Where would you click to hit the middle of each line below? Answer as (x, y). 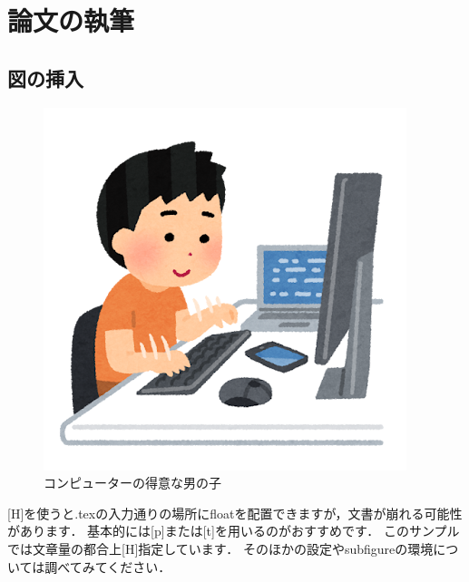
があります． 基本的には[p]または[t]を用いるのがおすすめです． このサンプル (234, 531)
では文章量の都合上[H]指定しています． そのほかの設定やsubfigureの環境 (220, 548)
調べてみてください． (108, 566)
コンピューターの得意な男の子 (132, 483)
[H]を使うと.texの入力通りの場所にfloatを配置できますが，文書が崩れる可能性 (235, 513)
